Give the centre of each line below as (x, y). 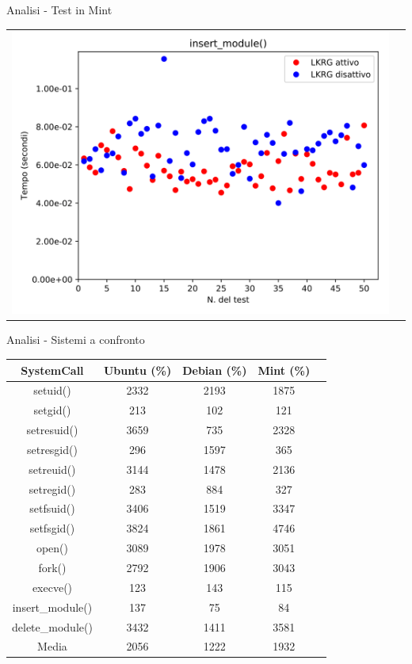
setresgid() (52, 449)
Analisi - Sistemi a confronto (76, 340)
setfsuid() (52, 508)
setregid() (52, 488)
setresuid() (52, 430)
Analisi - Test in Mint (59, 10)
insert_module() (52, 607)
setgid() (52, 410)
